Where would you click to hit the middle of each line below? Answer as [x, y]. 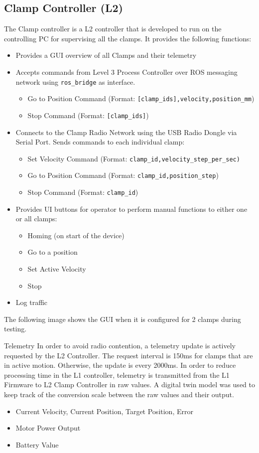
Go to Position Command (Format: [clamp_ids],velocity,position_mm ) [141, 98]
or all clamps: [36, 219]
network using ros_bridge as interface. [75, 81]
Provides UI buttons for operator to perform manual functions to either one [131, 209]
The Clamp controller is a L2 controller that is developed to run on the [113, 29]
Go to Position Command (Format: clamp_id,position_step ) [123, 175]
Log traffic [32, 302]
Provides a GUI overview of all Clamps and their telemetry [106, 55]
